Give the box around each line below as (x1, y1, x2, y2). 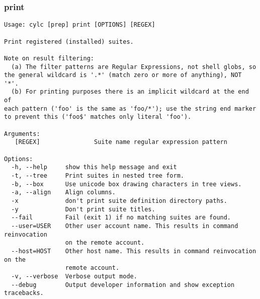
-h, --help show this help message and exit (11, 164, 177, 171)
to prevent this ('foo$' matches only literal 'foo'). (4, 113, 192, 121)
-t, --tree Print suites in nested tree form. (11, 172, 184, 180)
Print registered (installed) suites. (4, 38, 134, 45)
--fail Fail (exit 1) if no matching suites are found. (11, 214, 231, 221)
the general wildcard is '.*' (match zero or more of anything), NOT (4, 71, 242, 79)
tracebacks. (4, 289, 44, 297)
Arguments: (4, 130, 40, 137)
